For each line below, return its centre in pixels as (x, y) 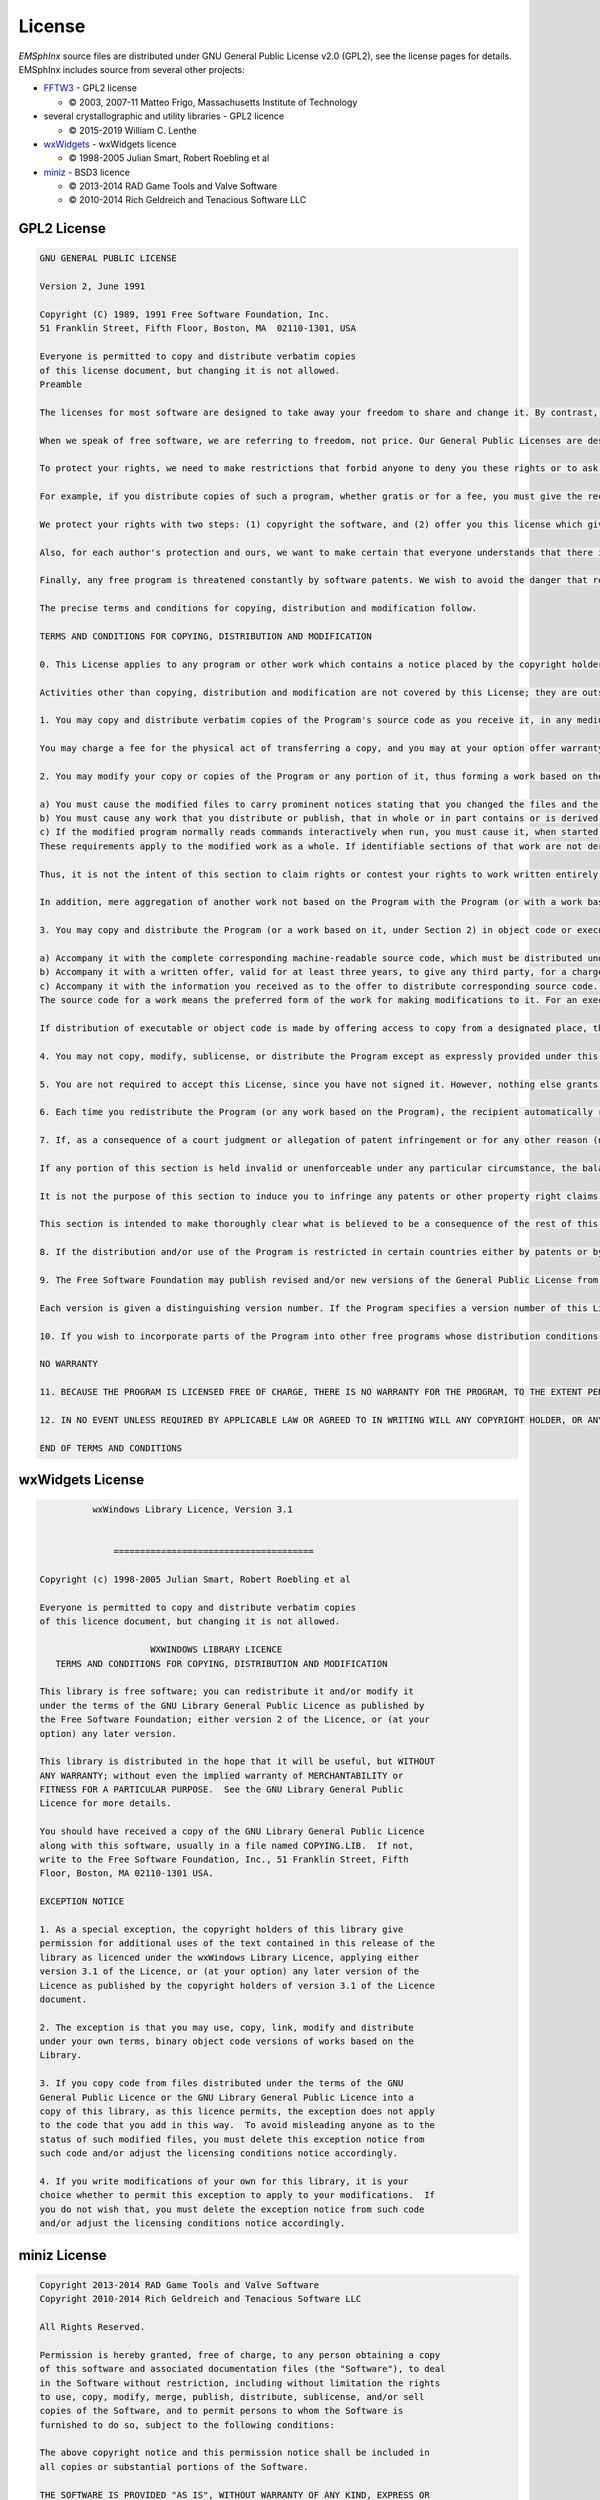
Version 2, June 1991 (92, 286)
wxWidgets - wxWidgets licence (110, 144)
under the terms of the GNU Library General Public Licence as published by (232, 1705)
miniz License (62, 2255)
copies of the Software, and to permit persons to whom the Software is (221, 2411)
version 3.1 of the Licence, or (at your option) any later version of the (229, 1971)
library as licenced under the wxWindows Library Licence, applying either (229, 1957)
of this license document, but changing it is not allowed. (190, 370)
